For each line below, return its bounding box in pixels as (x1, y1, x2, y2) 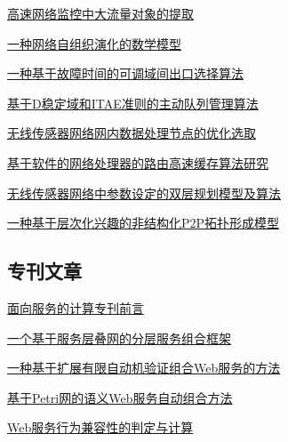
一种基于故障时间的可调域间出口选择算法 (7, 64, 244, 83)
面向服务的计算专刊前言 (7, 298, 144, 317)
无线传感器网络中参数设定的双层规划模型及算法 (7, 183, 281, 202)
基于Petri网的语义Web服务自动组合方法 (7, 388, 233, 406)
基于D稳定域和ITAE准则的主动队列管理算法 (7, 93, 259, 112)
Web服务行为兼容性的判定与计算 (7, 418, 194, 437)
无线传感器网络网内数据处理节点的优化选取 (7, 124, 256, 142)
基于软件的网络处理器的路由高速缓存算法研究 (7, 153, 268, 172)
